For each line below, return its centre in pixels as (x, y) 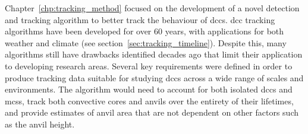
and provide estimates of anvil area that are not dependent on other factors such (152, 112)
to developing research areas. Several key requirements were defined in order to (149, 66)
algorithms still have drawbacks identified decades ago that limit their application (154, 54)
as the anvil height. (40, 124)
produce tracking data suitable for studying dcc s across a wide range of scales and (154, 77)
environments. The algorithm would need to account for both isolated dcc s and (149, 89)
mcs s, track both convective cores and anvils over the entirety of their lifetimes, (149, 100)
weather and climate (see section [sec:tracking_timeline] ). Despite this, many (146, 42)
